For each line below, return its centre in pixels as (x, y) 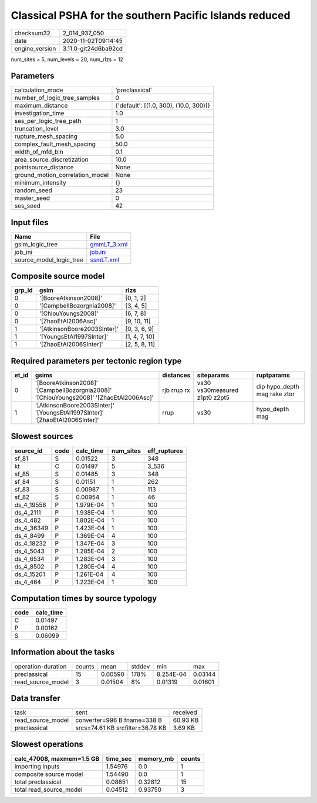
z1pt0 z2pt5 (213, 398)
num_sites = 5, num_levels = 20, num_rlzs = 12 (67, 59)
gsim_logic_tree (36, 244)
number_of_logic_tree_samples (57, 98)
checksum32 (33, 33)
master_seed (32, 198)
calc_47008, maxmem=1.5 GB (57, 758)
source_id (28, 451)
